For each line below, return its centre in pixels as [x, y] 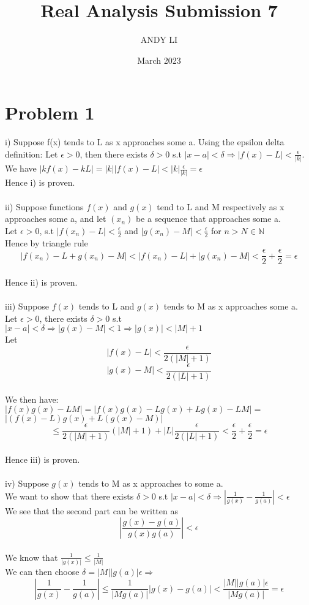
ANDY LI [159, 40]
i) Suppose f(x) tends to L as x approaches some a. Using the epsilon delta [145, 142]
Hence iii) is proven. [43, 459]
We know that [32, 557]
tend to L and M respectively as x [221, 206]
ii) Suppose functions [44, 206]
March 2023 [159, 60]
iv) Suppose [27, 483]
